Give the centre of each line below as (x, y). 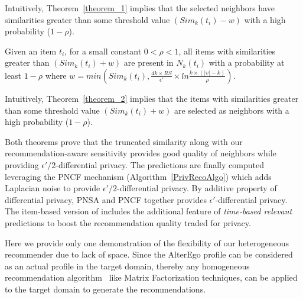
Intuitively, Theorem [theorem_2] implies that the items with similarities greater (152, 98)
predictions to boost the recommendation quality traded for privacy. (128, 222)
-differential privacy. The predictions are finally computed (160, 164)
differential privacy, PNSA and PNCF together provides (106, 199)
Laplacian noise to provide (53, 188)
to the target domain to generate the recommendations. (105, 289)
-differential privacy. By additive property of (197, 188)
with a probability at (247, 62)
